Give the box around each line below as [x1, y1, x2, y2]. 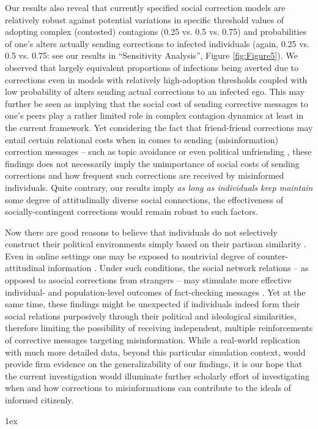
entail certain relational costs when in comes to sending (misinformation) [5, 133, 278, 146]
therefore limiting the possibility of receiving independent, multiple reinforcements [5, 321, 313, 334]
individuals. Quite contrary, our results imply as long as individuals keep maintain [5, 181, 313, 193]
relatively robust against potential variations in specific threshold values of [5, 13, 284, 26]
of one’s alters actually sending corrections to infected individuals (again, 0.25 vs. [5, 37, 309, 50]
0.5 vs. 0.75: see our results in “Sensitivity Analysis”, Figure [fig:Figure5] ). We [5, 49, 298, 62]
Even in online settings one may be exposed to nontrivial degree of [5, 249, 255, 262]
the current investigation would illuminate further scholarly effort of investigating [5, 369, 309, 382]
